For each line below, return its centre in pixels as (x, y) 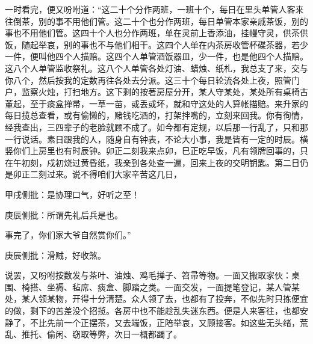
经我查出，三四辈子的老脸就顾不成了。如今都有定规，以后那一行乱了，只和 (152, 127)
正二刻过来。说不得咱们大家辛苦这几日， (101, 174)
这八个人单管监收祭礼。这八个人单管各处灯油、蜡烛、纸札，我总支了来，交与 (156, 68)
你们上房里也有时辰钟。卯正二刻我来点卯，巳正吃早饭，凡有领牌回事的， (156, 151)
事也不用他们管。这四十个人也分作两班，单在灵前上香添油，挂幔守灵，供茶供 (156, 33)
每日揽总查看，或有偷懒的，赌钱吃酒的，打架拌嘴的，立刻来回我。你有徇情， (156, 115)
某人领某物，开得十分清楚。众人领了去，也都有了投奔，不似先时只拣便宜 (165, 299)
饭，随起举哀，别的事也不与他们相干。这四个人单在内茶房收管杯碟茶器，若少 (156, 44)
